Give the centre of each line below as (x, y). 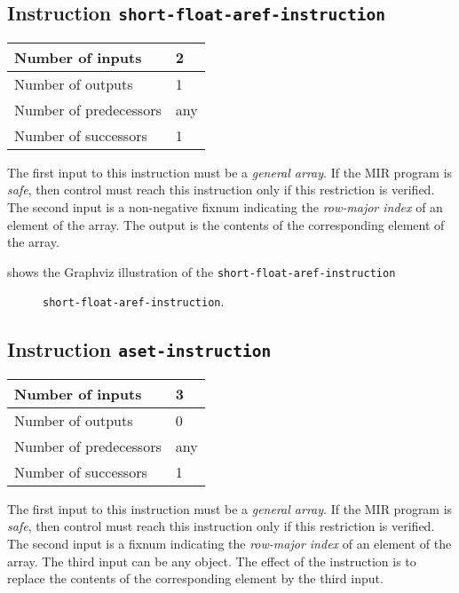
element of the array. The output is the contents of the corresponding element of (226, 224)
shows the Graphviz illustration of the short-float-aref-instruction (202, 271)
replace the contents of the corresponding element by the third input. (195, 578)
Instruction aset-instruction (139, 349)
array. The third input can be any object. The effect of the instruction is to (212, 561)
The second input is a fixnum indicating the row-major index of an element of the (229, 544)
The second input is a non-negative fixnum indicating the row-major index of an (225, 206)
